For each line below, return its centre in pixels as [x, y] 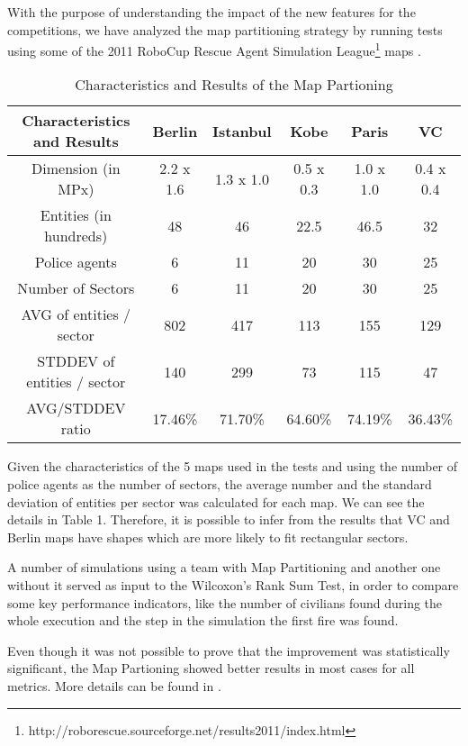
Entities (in [76, 215]
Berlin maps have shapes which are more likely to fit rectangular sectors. [208, 537]
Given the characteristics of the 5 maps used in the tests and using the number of [233, 466]
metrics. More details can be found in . [114, 685]
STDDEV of [76, 361]
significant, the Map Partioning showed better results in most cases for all [211, 668]
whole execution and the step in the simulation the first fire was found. [203, 620]
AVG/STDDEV [76, 408]
